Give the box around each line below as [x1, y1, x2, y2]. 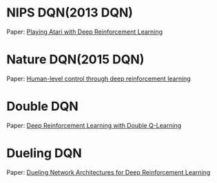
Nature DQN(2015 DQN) [6, 52, 145, 67]
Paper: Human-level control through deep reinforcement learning [6, 74, 191, 83]
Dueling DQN [6, 146, 82, 161]
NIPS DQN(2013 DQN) [6, 5, 134, 21]
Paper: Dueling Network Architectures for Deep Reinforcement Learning [6, 168, 211, 176]
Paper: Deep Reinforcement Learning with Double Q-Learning [6, 121, 182, 129]
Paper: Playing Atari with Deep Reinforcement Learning [6, 28, 163, 36]
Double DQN [6, 98, 79, 114]
